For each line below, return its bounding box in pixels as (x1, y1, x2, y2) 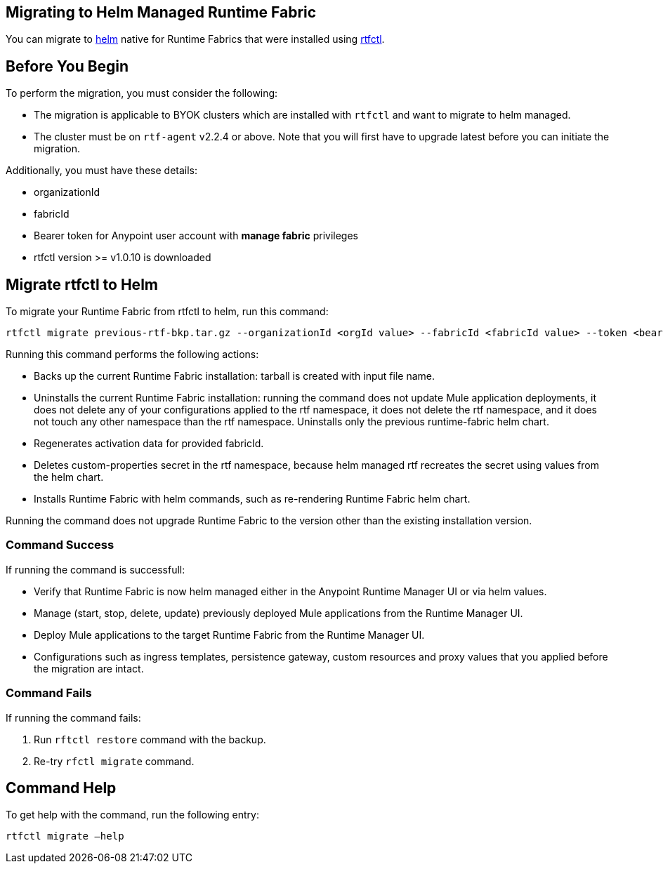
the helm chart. (34, 471, 104, 484)
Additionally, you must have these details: (6, 164, 198, 177)
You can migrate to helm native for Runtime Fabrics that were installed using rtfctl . (6, 33, 385, 46)
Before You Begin (6, 57, 129, 75)
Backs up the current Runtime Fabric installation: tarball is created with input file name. (34, 370, 435, 383)
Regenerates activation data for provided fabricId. (34, 437, 264, 450)
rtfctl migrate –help (6, 830, 124, 842)
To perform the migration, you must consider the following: (6, 87, 278, 100)
